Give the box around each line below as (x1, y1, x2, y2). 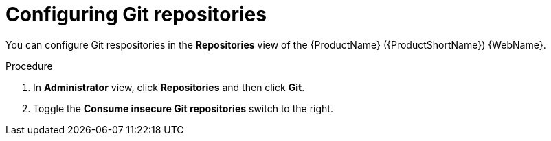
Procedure (5, 60, 53, 72)
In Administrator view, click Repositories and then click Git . (33, 81, 305, 93)
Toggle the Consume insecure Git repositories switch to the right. (33, 102, 333, 114)
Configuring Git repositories (5, 3, 267, 26)
